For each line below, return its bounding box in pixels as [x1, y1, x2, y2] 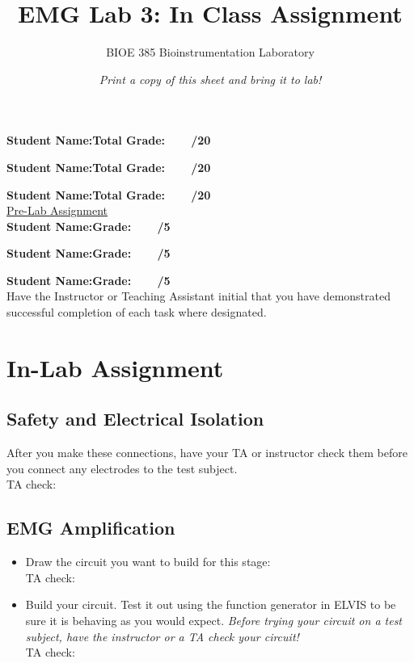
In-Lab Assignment [6, 350, 224, 384]
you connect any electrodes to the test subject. [6, 459, 238, 476]
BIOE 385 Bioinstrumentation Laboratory [106, 44, 315, 61]
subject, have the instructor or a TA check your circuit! [25, 627, 299, 644]
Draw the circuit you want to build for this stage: [25, 553, 271, 570]
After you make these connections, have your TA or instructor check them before [6, 444, 408, 461]
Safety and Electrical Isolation [6, 406, 264, 431]
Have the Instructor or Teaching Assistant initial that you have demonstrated [6, 287, 391, 304]
